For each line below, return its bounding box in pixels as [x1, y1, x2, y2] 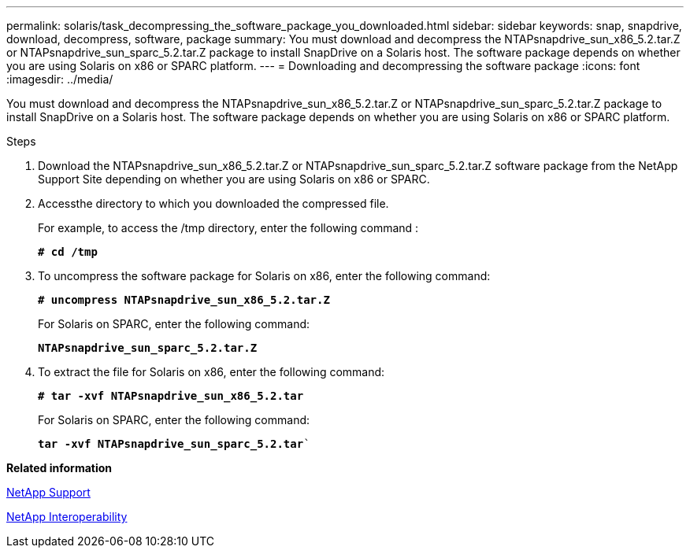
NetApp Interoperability [6, 510, 128, 523]
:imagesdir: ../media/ [6, 72, 113, 86]
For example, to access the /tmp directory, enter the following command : [38, 221, 419, 235]
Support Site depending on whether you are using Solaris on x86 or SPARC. [38, 172, 430, 186]
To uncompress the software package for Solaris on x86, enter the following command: [38, 269, 491, 283]
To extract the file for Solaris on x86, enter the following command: [38, 365, 385, 379]
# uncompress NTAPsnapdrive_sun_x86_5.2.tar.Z [38, 294, 330, 306]
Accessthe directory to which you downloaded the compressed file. [38, 197, 389, 210]
